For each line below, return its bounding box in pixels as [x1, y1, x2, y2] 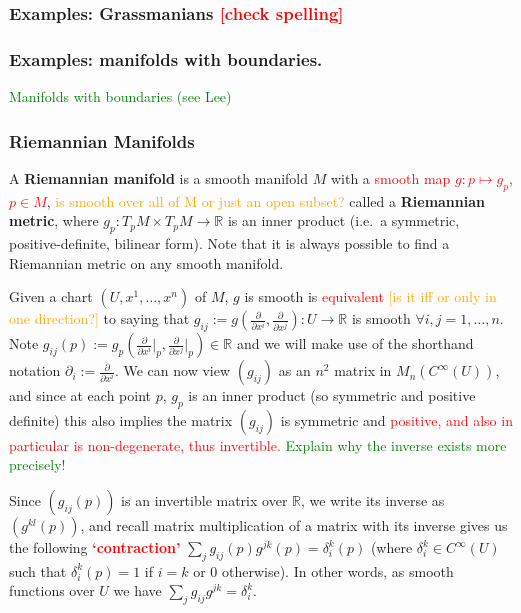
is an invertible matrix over [121, 490, 288, 511]
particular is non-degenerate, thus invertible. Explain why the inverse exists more [9, 434, 507, 455]
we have [113, 580, 162, 601]
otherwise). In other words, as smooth [221, 560, 454, 581]
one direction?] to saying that [9, 308, 190, 329]
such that [9, 560, 67, 581]
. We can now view [114, 360, 231, 381]
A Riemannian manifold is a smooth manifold [9, 167, 309, 188]
